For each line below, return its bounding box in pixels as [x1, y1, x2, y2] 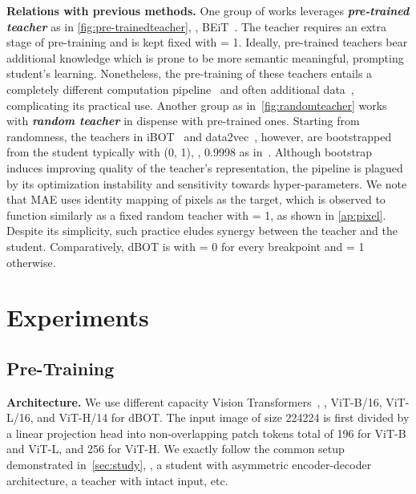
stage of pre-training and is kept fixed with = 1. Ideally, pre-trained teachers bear [6, 34, 408, 51]
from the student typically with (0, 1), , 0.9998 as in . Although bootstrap [6, 144, 373, 160]
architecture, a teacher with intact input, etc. [6, 472, 228, 488]
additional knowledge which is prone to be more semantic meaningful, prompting [6, 49, 404, 66]
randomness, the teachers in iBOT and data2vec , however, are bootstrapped [6, 128, 392, 144]
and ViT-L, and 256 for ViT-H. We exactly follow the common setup [6, 440, 345, 457]
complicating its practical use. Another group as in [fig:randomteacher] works [6, 96, 387, 113]
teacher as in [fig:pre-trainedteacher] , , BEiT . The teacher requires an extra [6, 18, 387, 34]
